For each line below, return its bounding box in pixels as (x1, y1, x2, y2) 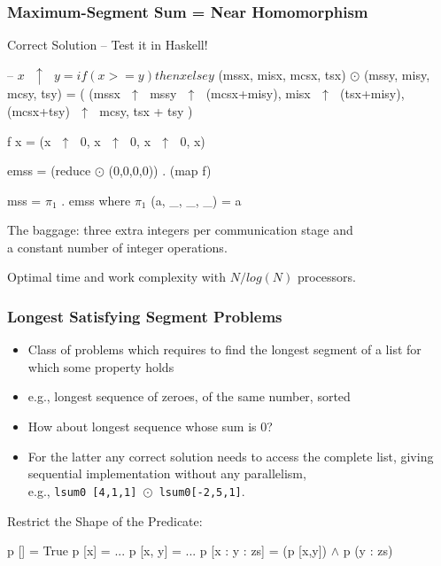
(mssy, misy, (363, 65, 430, 83)
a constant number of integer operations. (7, 237, 228, 256)
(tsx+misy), (340, 84, 405, 103)
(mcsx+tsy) (7, 101, 70, 120)
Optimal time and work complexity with (7, 267, 226, 286)
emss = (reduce (7, 161, 91, 180)
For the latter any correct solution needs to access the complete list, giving (27, 446, 434, 465)
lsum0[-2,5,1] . (159, 481, 245, 500)
